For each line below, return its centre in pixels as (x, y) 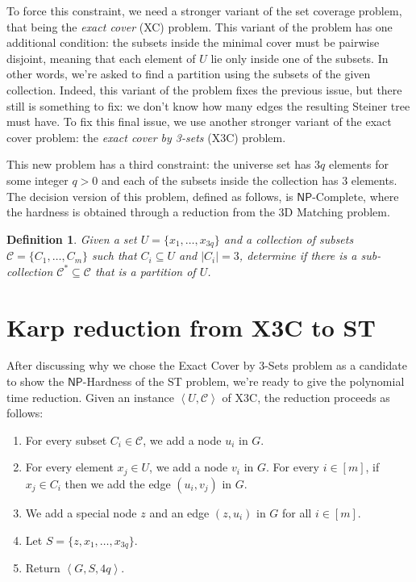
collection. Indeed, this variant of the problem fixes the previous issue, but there (204, 89)
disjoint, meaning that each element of (101, 58)
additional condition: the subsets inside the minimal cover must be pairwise (193, 42)
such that (114, 255)
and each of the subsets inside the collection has (220, 180)
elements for (359, 164)
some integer (37, 180)
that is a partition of (145, 271)
